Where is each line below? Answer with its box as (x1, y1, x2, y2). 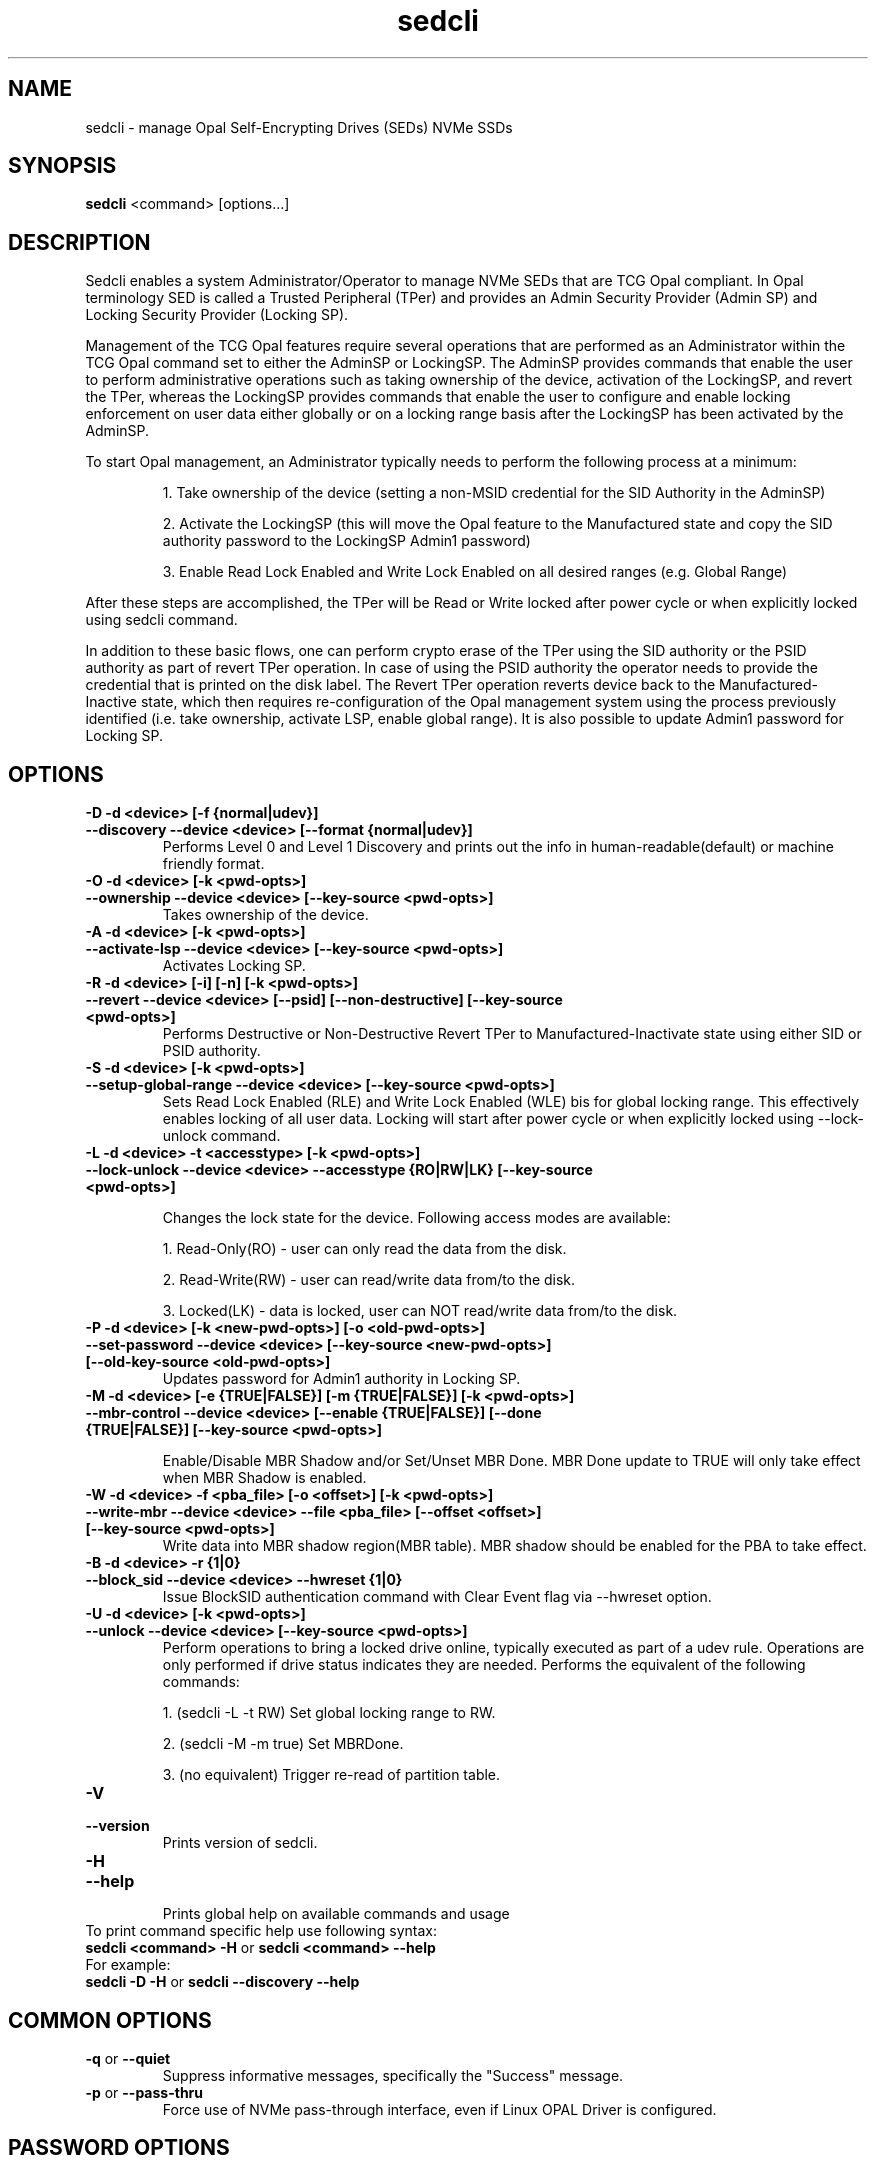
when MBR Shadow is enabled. (162, 1469, 367, 1487)
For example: (85, 1956, 171, 1974)
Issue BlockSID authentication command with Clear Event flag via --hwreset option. (162, 1588, 712, 1606)
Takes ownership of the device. (162, 906, 369, 924)
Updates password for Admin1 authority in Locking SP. (162, 1370, 521, 1388)
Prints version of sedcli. (162, 1834, 318, 1852)
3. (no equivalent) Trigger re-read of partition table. (162, 1766, 501, 1784)
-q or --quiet (85, 2049, 171, 2067)
